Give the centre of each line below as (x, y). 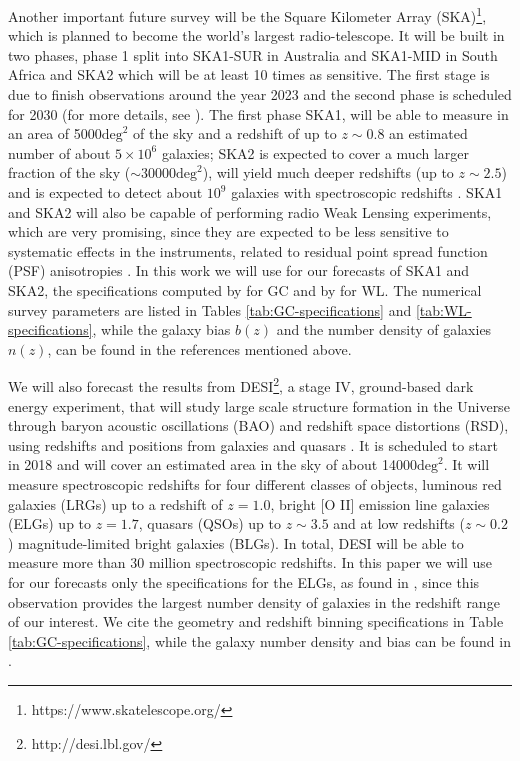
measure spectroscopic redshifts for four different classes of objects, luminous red (255, 483)
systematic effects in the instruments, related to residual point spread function (248, 250)
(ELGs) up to (50, 523)
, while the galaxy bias (161, 329)
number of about (59, 152)
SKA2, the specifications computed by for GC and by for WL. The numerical (245, 289)
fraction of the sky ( (69, 172)
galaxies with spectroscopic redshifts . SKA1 (367, 192)
